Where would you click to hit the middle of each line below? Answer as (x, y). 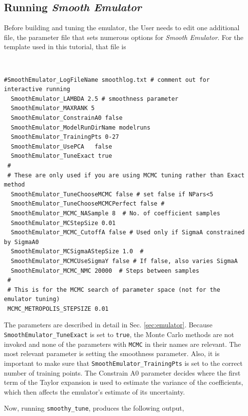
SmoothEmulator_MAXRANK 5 (53, 108)
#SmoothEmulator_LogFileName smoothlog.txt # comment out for (107, 80)
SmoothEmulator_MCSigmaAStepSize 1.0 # (77, 252)
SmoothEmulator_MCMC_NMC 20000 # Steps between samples (105, 271)
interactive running (37, 89)
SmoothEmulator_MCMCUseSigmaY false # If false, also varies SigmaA (124, 261)
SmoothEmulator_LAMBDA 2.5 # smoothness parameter (95, 99)
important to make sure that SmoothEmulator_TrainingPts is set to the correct (123, 363)
